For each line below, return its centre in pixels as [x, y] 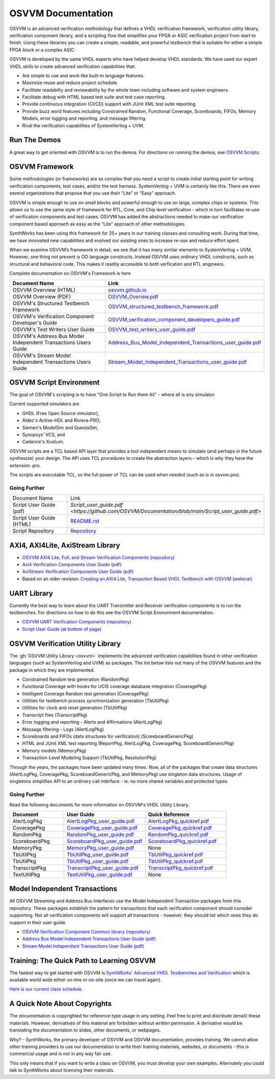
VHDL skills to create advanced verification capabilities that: [73, 66]
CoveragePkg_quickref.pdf [180, 827]
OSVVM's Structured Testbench [51, 303]
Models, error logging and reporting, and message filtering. [84, 118]
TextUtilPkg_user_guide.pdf [99, 874]
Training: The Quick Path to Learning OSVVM [82, 961]
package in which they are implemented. [52, 670]
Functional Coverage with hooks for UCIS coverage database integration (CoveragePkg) [115, 686]
